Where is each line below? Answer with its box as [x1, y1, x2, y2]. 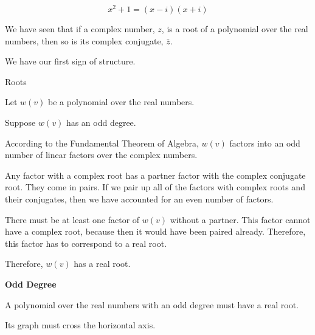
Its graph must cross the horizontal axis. [5, 319, 156, 331]
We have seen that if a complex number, [5, 22, 155, 35]
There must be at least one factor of [5, 213, 140, 226]
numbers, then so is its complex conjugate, [5, 34, 164, 47]
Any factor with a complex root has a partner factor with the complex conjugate [5, 168, 306, 181]
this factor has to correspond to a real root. [5, 237, 167, 249]
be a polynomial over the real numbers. [48, 95, 195, 108]
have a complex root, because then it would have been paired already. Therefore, [5, 225, 306, 238]
